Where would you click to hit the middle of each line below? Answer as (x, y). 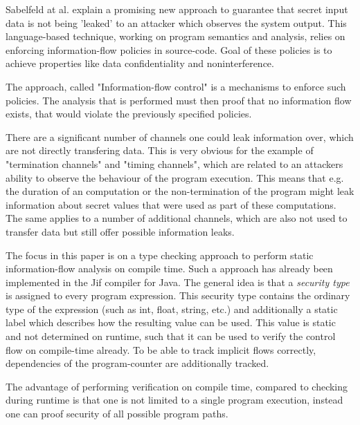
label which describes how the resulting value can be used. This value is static (171, 322)
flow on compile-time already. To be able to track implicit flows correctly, (161, 349)
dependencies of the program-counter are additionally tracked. (137, 363)
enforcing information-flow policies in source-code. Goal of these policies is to (169, 49)
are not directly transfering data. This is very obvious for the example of (160, 150)
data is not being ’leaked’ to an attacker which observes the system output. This (176, 22)
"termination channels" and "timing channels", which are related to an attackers (174, 163)
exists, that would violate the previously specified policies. (129, 114)
